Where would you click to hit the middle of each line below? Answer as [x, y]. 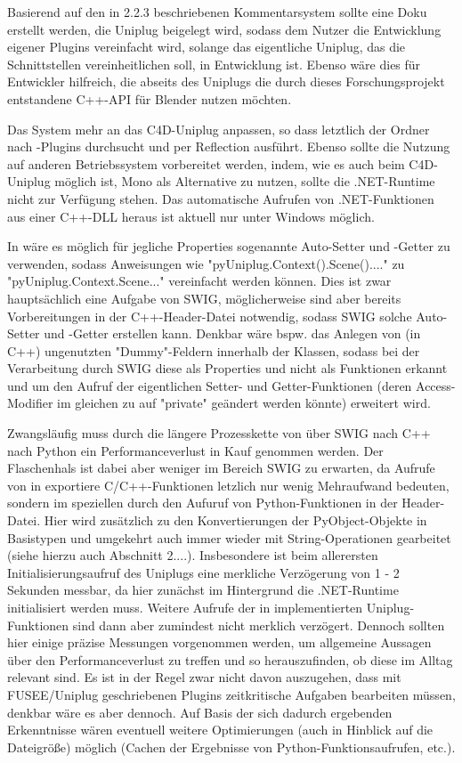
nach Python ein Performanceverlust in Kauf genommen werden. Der [195, 450]
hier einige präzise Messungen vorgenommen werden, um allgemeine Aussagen [219, 642]
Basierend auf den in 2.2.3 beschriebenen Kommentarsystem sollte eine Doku [217, 12]
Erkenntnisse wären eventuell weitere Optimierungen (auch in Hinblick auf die [220, 730]
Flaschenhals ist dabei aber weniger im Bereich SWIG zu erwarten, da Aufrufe [221, 468]
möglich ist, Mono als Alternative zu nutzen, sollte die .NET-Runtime [245, 181]
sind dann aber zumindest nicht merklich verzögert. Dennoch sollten [259, 625]
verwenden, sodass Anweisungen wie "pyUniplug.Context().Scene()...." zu [206, 263]
